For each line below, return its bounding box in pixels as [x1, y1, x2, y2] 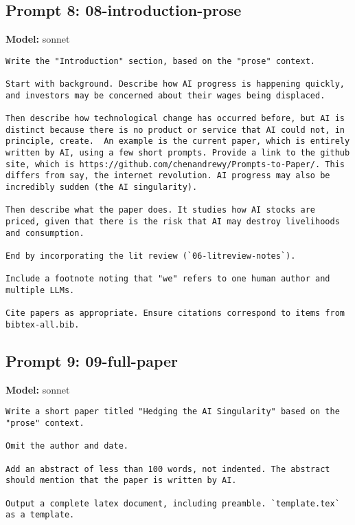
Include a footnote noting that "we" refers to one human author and [5, 274, 330, 284]
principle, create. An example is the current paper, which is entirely [5, 136, 350, 147]
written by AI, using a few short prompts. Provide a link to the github [5, 148, 350, 158]
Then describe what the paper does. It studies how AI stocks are [5, 205, 316, 215]
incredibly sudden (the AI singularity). [5, 182, 198, 193]
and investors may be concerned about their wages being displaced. [5, 90, 325, 100]
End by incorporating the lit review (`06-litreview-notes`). [5, 250, 296, 261]
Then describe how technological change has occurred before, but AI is [5, 114, 345, 124]
